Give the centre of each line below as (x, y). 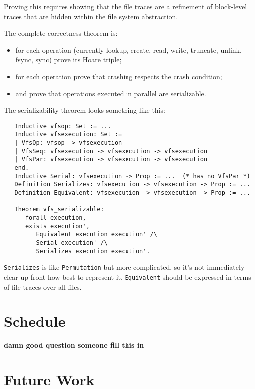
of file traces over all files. (43, 286)
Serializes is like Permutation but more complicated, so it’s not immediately (124, 267)
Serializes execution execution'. (93, 251)
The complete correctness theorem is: (61, 33)
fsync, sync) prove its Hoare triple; (68, 60)
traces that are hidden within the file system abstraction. (91, 16)
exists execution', (57, 226)
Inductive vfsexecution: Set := (68, 135)
